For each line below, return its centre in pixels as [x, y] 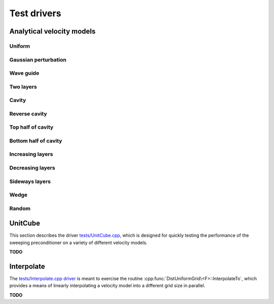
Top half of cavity [31, 127]
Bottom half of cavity [36, 141]
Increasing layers [31, 154]
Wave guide [24, 73]
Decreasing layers [32, 168]
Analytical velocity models [53, 31]
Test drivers [35, 13]
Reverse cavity [28, 113]
